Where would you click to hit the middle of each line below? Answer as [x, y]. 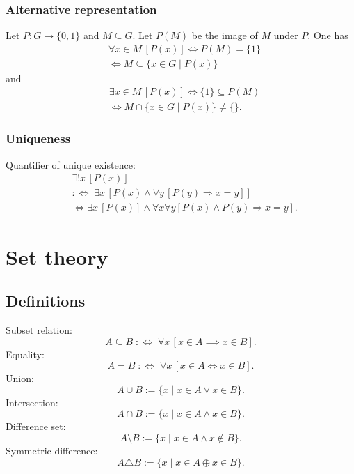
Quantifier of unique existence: [71, 164]
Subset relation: [39, 330]
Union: [20, 378]
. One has [328, 35]
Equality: [25, 354]
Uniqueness [38, 138]
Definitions [46, 301]
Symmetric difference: [52, 450]
